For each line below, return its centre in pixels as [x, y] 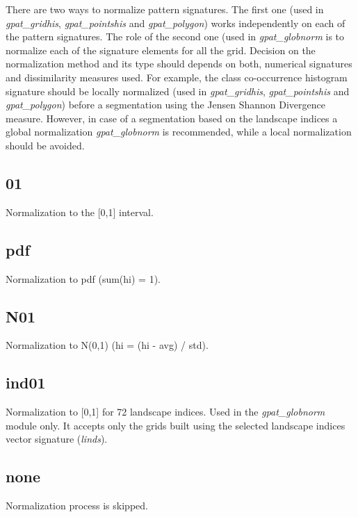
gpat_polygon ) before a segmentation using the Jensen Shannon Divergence [165, 105]
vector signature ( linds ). [57, 439]
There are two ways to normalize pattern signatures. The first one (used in [165, 9]
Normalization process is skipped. [77, 506]
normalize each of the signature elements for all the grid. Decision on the [161, 50]
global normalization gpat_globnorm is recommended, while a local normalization [179, 132]
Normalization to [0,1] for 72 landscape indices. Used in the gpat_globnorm [165, 412]
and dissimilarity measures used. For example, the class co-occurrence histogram [177, 77]
